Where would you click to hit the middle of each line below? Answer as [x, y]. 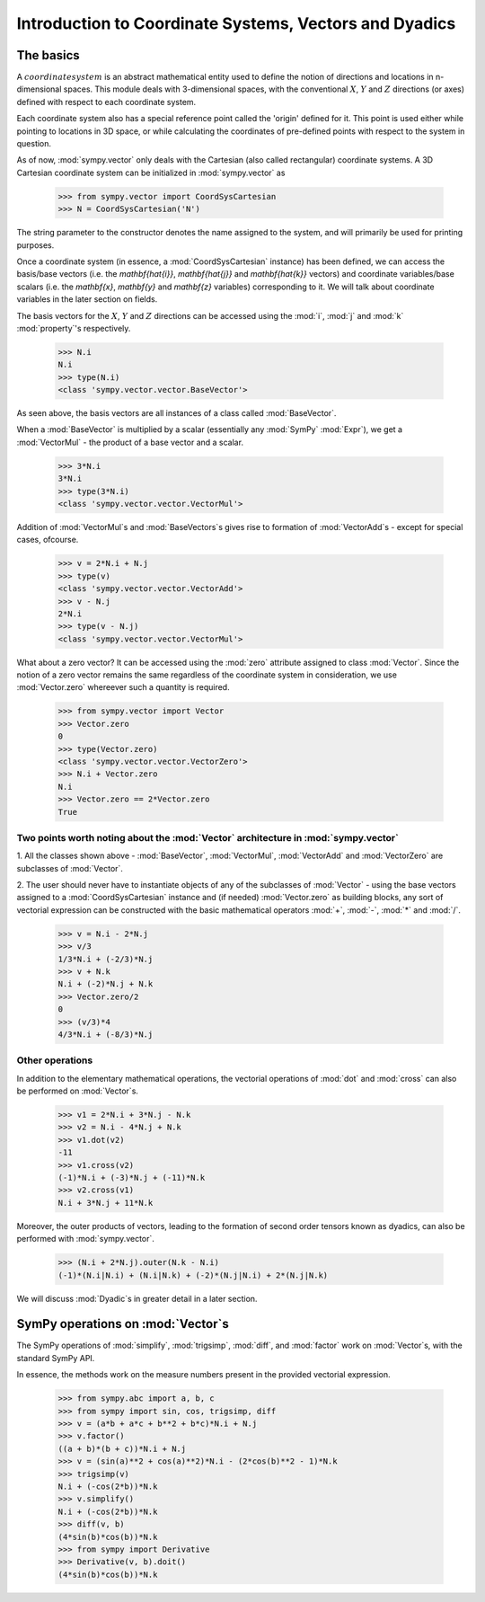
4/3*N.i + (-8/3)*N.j [106, 1034]
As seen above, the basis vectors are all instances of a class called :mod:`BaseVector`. [176, 413]
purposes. [35, 245]
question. [34, 144]
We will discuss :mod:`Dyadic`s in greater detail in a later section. [137, 1298]
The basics [48, 55]
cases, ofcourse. [48, 540]
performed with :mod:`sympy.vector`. [85, 1239]
